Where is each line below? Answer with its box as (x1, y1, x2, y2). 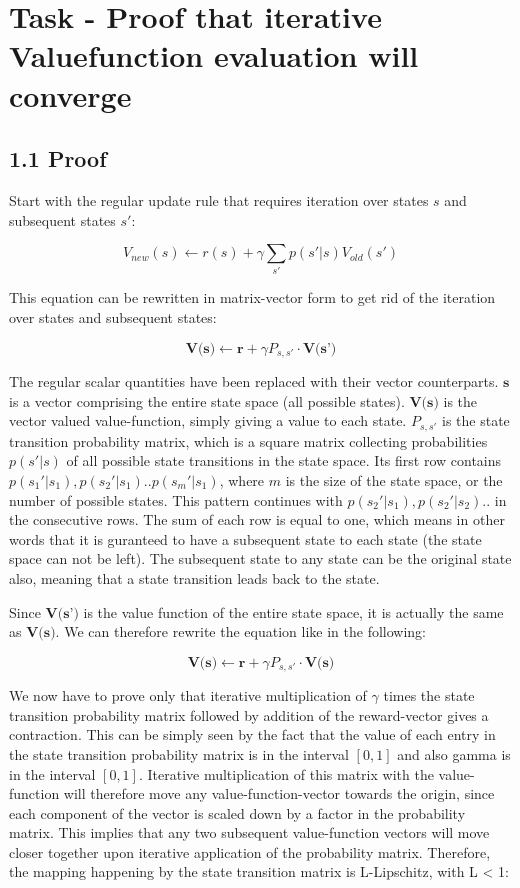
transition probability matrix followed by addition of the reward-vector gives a (9, 704, 489, 725)
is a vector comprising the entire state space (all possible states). (9, 390, 405, 411)
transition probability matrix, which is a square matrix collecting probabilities (9, 430, 488, 451)
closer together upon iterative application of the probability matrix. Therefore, (9, 841, 491, 862)
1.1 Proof (9, 143, 107, 174)
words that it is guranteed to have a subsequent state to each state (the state (9, 528, 482, 549)
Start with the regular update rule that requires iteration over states (9, 189, 429, 210)
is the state (442, 410, 510, 431)
